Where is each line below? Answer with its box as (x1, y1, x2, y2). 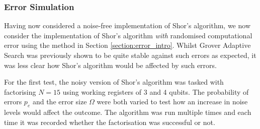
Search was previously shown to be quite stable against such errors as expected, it (4, 50, 256, 60)
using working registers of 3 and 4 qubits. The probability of (62, 86, 249, 97)
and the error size (32, 96, 87, 107)
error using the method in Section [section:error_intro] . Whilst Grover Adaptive (4, 40, 251, 50)
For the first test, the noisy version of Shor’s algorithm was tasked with (4, 77, 224, 87)
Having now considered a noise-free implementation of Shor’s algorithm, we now (4, 20, 250, 31)
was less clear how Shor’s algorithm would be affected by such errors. (4, 59, 217, 70)
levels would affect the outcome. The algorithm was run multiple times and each (4, 107, 251, 117)
